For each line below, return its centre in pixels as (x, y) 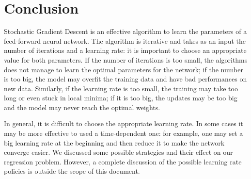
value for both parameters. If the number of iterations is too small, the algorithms (126, 59)
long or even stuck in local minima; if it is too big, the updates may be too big (121, 98)
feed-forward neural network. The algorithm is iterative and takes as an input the (125, 41)
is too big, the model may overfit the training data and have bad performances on (125, 79)
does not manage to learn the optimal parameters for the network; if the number (124, 69)
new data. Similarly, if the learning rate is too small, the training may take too (121, 88)
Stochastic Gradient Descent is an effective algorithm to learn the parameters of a (125, 31)
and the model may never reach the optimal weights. (82, 107)
